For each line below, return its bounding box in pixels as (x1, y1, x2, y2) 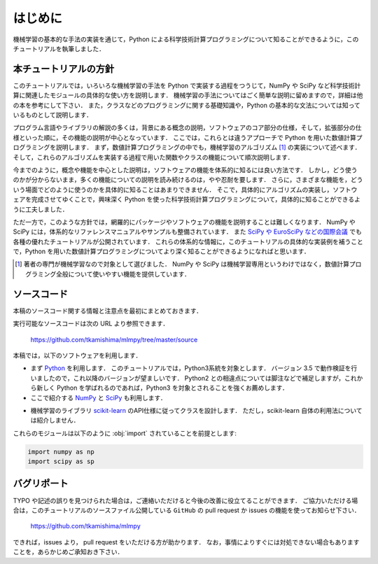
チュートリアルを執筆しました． (13, 44, 105, 52)
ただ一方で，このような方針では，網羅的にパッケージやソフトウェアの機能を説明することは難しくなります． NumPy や (13, 218, 356, 226)
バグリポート (13, 478, 69, 490)
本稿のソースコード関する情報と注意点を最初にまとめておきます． (13, 306, 203, 315)
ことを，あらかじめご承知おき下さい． (13, 548, 124, 556)
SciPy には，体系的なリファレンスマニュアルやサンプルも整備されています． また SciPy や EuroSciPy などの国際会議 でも (13, 227, 362, 236)
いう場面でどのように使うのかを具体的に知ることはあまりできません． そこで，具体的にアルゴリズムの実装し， (13, 185, 333, 194)
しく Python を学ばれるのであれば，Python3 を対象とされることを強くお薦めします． (42, 383, 288, 392)
